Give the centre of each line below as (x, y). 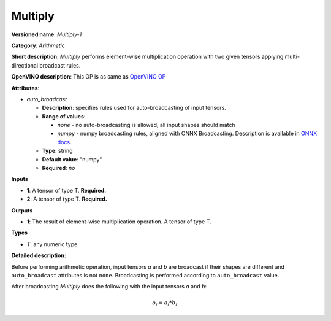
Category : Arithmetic (38, 45)
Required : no (59, 168)
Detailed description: (39, 255)
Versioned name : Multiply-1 (47, 34)
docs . (64, 142)
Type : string (57, 151)
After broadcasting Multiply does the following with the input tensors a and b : (109, 287)
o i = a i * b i (165, 303)
